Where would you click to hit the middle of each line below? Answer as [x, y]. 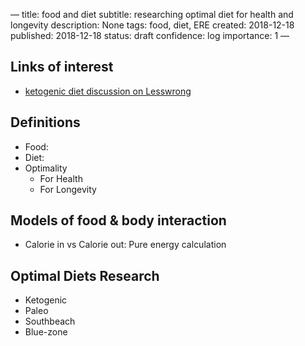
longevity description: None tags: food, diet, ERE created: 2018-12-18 [152, 25]
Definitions [45, 122]
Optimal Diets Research [85, 275]
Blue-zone [46, 332]
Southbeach [50, 321]
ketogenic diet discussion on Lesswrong [108, 91]
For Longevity [68, 189]
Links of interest [62, 67]
